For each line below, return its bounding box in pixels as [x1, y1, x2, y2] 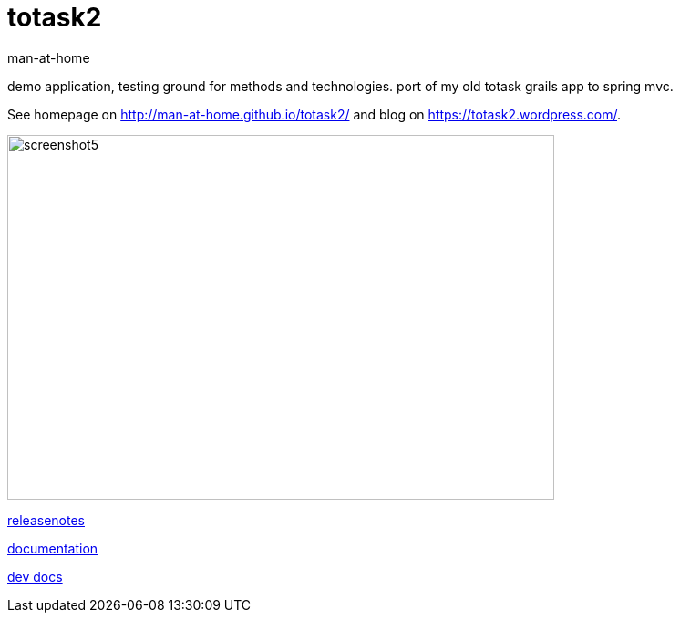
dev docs [7, 568, 63, 584]
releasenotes [7, 511, 85, 528]
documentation [7, 540, 98, 556]
